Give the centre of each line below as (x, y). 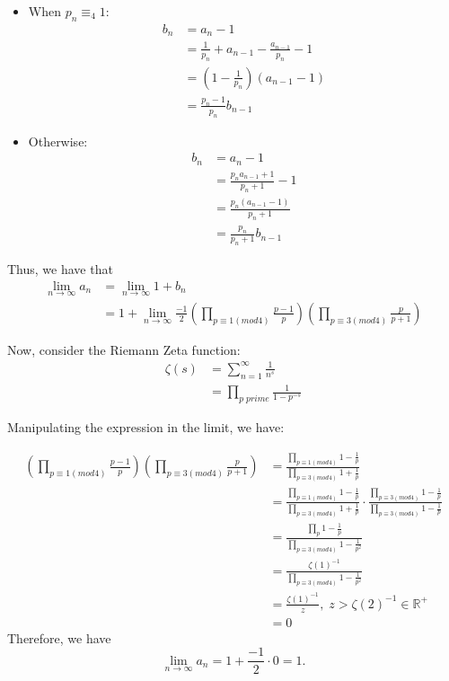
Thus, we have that (60, 268)
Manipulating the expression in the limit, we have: (146, 427)
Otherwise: (58, 141)
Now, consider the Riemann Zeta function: (124, 349)
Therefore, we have (59, 637)
